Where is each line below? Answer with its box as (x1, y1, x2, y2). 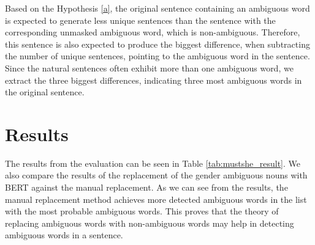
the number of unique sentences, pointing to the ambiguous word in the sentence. (5, 49, 310, 62)
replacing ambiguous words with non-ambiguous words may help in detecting (5, 216, 294, 229)
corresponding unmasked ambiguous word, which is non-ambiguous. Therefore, (5, 26, 300, 38)
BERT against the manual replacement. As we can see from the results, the (5, 181, 288, 194)
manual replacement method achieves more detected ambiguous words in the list (5, 192, 307, 205)
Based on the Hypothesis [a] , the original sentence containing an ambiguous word (5, 2, 310, 14)
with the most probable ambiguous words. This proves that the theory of (5, 205, 279, 218)
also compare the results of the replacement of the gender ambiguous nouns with (5, 169, 308, 181)
